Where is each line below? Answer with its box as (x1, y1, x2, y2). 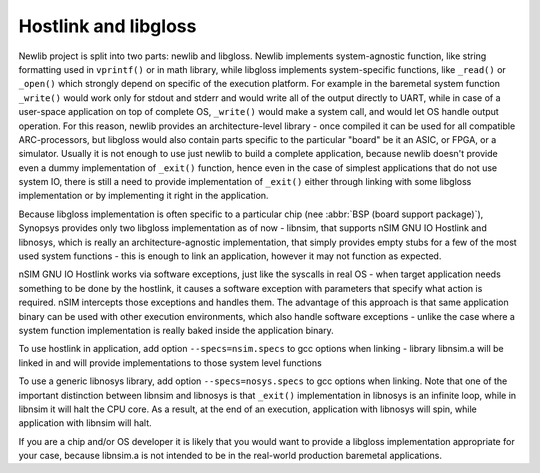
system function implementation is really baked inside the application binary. (18, 324, 334, 336)
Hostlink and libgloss (18, 15, 197, 37)
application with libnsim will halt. (18, 417, 152, 429)
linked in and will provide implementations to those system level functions (18, 356, 322, 369)
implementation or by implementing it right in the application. (18, 190, 269, 202)
